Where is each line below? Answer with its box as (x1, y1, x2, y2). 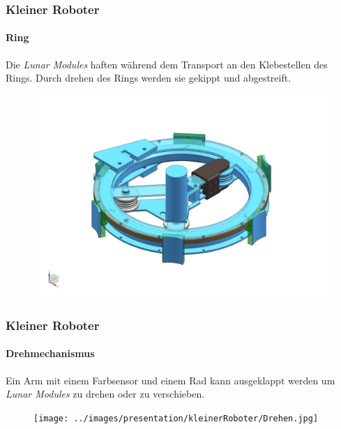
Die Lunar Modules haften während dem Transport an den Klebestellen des (6, 57, 328, 71)
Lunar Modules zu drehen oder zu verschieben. (6, 386, 205, 401)
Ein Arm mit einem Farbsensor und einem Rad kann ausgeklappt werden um (6, 372, 335, 387)
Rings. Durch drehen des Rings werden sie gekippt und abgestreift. (6, 70, 291, 85)
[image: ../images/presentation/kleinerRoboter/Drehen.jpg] (33, 413, 319, 423)
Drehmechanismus (6, 346, 95, 361)
